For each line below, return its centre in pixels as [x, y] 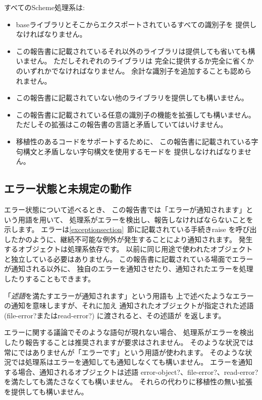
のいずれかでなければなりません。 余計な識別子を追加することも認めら [134, 70]
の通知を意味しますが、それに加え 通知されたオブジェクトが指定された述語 [129, 305]
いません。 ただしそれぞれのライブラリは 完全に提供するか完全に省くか [135, 61]
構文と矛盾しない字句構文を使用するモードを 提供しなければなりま [134, 151]
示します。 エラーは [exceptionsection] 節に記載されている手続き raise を [120, 229]
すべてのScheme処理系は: [44, 7]
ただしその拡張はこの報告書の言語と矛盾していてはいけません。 [122, 124]
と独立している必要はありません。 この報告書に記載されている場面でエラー [129, 259]
